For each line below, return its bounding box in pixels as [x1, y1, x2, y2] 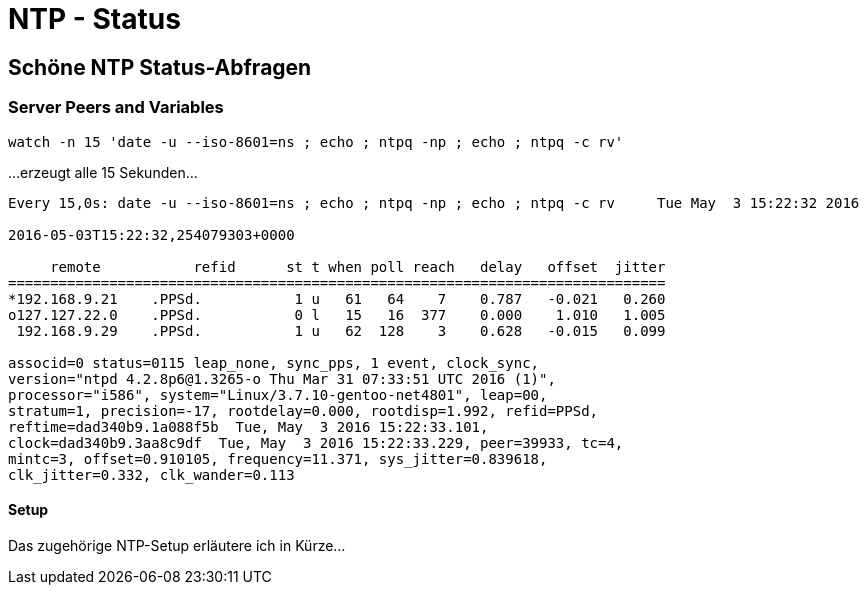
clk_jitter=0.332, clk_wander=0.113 [8, 466, 295, 483]
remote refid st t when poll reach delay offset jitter [50, 258, 666, 275]
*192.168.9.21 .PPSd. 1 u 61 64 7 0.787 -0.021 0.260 [8, 290, 666, 307]
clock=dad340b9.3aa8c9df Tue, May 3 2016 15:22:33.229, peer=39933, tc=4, [8, 434, 624, 451]
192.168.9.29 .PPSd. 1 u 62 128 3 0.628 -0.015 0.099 [16, 322, 666, 339]
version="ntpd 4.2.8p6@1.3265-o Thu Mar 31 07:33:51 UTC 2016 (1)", [8, 370, 556, 387]
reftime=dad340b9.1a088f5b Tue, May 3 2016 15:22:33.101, [8, 418, 489, 435]
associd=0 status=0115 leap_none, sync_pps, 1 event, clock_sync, [8, 354, 540, 371]
